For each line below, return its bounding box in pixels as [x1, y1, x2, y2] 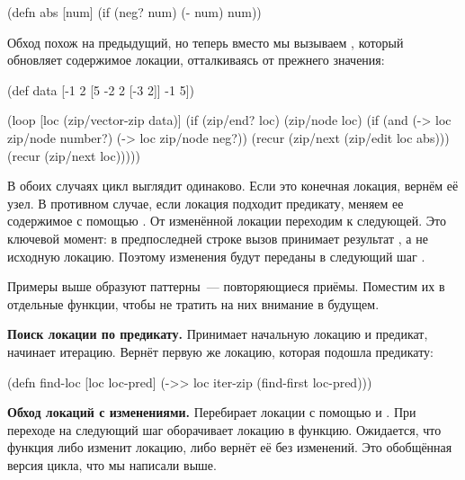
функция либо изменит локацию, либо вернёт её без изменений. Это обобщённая [7, 438, 452, 457]
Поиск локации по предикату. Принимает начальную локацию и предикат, [7, 324, 428, 343]
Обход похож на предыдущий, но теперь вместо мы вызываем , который [7, 32, 404, 51]
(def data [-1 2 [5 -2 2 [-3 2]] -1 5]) [7, 80, 195, 99]
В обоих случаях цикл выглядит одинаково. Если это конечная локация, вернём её [7, 176, 459, 195]
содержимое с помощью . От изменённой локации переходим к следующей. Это [7, 211, 447, 230]
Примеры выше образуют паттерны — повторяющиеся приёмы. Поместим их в [7, 277, 445, 296]
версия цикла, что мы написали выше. [7, 455, 217, 474]
